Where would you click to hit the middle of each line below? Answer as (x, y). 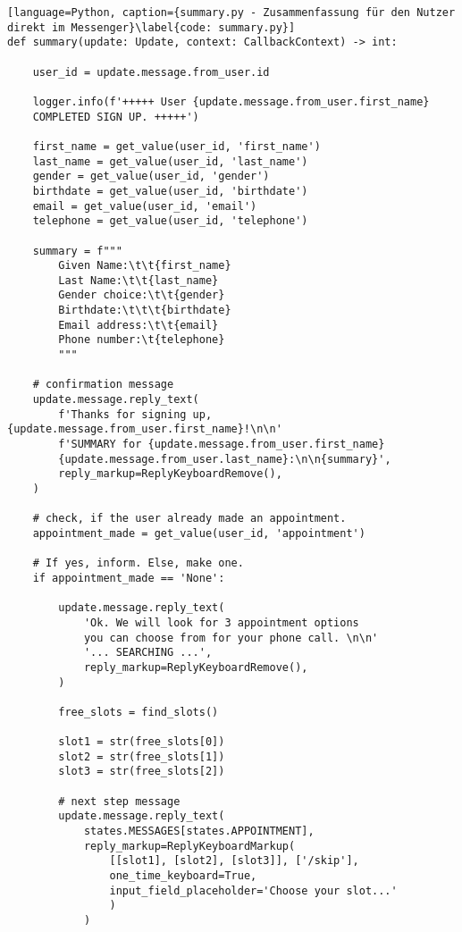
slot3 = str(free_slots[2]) (142, 772)
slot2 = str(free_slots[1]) (142, 756)
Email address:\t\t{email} (139, 325)
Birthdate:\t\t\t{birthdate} (145, 311)
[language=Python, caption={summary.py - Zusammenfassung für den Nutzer (231, 13)
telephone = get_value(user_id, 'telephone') (170, 221)
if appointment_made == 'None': (129, 578)
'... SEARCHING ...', (148, 653)
